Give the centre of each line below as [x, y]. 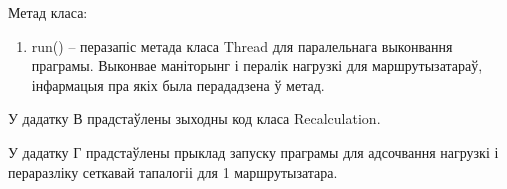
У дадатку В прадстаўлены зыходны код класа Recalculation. [194, 118]
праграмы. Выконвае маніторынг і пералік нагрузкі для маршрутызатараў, [257, 65]
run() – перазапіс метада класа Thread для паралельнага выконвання [242, 45]
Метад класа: [48, 12]
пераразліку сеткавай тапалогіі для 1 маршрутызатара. [173, 171]
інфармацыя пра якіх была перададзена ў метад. [178, 84]
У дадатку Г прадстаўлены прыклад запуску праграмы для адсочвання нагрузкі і [253, 151]
